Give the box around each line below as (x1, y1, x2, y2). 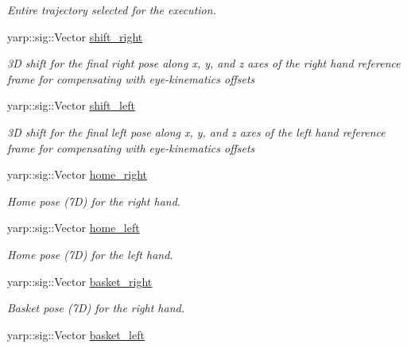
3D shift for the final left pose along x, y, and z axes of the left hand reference (7, 123, 386, 140)
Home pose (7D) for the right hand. (7, 192, 181, 209)
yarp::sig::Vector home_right (7, 166, 148, 183)
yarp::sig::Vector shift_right (7, 28, 143, 44)
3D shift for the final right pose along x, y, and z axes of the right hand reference (7, 55, 401, 72)
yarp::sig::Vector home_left (7, 219, 140, 236)
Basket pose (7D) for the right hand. (7, 300, 184, 316)
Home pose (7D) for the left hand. (7, 246, 173, 262)
